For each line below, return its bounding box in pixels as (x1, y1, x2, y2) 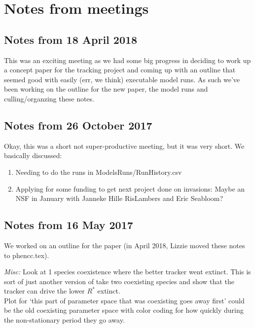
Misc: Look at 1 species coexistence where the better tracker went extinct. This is (4, 266, 251, 277)
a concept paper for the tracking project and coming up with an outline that (4, 65, 236, 75)
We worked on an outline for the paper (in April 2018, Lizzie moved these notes (4, 240, 245, 250)
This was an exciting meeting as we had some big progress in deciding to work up (4, 55, 251, 65)
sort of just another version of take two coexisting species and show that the (4, 276, 234, 286)
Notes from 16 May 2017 (4, 217, 133, 232)
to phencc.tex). (4, 250, 49, 260)
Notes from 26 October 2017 (4, 117, 152, 132)
